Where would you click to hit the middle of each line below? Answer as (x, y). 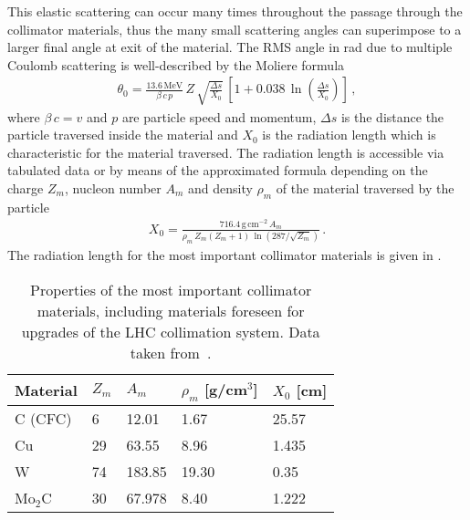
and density (220, 188)
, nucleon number (113, 188)
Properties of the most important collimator (171, 289)
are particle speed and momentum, (219, 116)
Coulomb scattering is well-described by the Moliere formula (176, 64)
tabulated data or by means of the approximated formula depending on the (218, 170)
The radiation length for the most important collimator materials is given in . (225, 254)
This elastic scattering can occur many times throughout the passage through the (235, 11)
